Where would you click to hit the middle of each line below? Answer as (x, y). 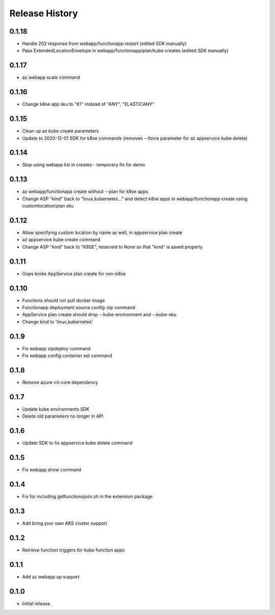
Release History (44, 13)
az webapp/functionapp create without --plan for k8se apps (85, 192)
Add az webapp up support (51, 577)
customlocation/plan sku (48, 206)
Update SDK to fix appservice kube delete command (77, 443)
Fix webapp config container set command (67, 356)
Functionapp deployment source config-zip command (79, 307)
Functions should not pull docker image (64, 300)
